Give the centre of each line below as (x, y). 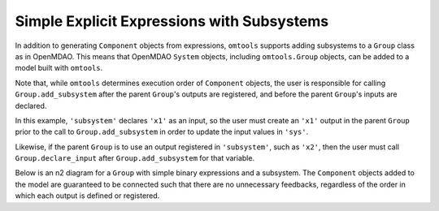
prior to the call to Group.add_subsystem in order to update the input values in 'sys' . (162, 132)
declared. (31, 105)
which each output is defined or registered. (87, 196)
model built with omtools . (59, 68)
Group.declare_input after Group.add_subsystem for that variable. (135, 158)
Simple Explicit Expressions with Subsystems (172, 21)
